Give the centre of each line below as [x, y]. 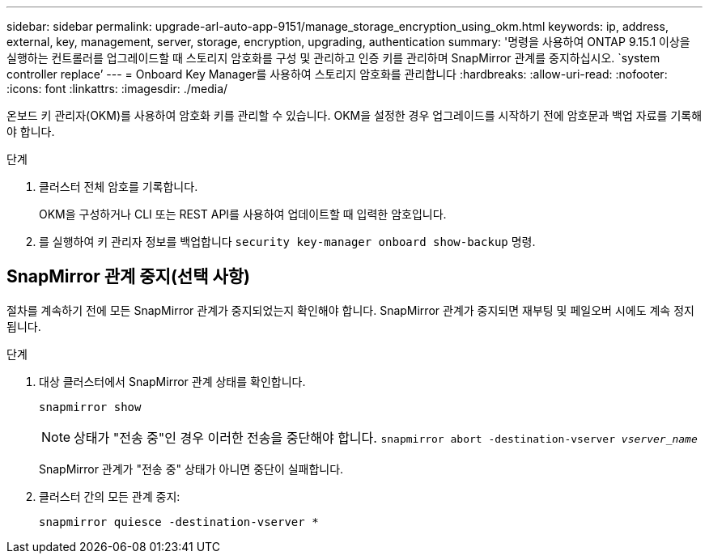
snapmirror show [90, 407]
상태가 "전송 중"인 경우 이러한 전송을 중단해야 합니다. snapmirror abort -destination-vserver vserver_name [386, 437]
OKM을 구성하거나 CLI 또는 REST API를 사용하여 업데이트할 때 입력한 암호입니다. [243, 214]
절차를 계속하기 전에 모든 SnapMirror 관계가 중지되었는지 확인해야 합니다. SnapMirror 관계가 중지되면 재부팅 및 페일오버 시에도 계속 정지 [350, 310]
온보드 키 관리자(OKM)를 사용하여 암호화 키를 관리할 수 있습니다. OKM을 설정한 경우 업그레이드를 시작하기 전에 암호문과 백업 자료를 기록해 [354, 115]
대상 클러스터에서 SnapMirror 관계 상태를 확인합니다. [172, 381]
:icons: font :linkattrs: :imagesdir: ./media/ [117, 89]
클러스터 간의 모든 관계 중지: [110, 496]
